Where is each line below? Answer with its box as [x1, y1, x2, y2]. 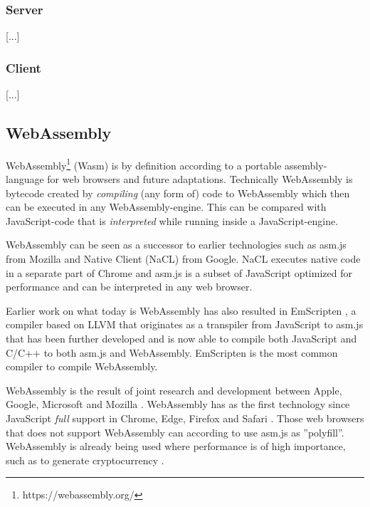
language [6, 172, 44, 187]
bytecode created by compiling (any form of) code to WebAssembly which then [6, 185, 350, 200]
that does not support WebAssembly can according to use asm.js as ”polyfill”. [6, 424, 344, 439]
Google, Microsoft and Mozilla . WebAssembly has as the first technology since [6, 397, 350, 412]
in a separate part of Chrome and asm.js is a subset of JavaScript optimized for [6, 265, 352, 280]
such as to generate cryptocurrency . [6, 452, 164, 467]
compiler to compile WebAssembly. [6, 359, 158, 374]
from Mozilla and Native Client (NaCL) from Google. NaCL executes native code [6, 251, 361, 266]
